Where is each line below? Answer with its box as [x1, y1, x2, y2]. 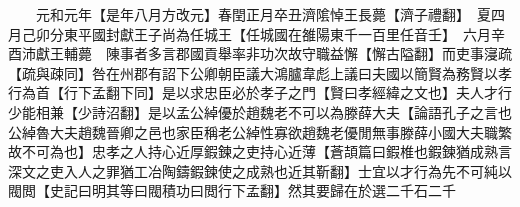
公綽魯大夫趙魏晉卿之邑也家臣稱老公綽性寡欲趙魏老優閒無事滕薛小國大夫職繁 [8, 121, 512, 142]
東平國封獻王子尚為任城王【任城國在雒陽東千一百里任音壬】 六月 [63, 23, 491, 44]
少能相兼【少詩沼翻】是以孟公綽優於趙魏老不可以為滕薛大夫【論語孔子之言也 [8, 101, 512, 122]
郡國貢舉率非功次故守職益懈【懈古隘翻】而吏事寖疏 [175, 43, 512, 64]
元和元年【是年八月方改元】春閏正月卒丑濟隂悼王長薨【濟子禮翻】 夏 [35, 4, 491, 24]
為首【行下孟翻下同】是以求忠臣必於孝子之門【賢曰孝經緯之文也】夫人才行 [21, 82, 512, 103]
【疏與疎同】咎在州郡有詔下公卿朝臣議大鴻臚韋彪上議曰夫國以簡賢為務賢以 [8, 62, 498, 83]
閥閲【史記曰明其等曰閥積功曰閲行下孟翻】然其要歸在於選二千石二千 [8, 180, 456, 201]
